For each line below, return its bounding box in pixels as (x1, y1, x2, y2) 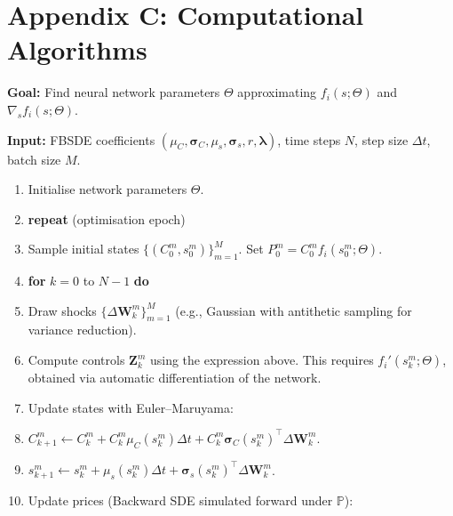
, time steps (277, 130, 341, 149)
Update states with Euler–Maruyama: (28, 398, 234, 416)
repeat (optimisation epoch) (28, 209, 186, 228)
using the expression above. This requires (149, 351, 374, 369)
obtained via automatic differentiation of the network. (28, 368, 322, 387)
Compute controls (28, 351, 125, 369)
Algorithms (7, 31, 147, 68)
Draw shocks (28, 301, 97, 319)
